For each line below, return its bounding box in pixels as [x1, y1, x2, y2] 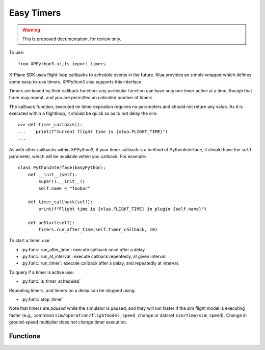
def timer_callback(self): [27, 199, 93, 205]
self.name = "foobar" [38, 186, 91, 191]
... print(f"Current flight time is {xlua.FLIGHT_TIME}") [18, 129, 168, 135]
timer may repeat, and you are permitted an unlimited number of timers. [9, 95, 154, 101]
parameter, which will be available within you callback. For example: [9, 154, 147, 160]
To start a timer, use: [9, 238, 51, 243]
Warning [22, 27, 40, 33]
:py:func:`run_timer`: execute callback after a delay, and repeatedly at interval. [21, 260, 179, 266]
